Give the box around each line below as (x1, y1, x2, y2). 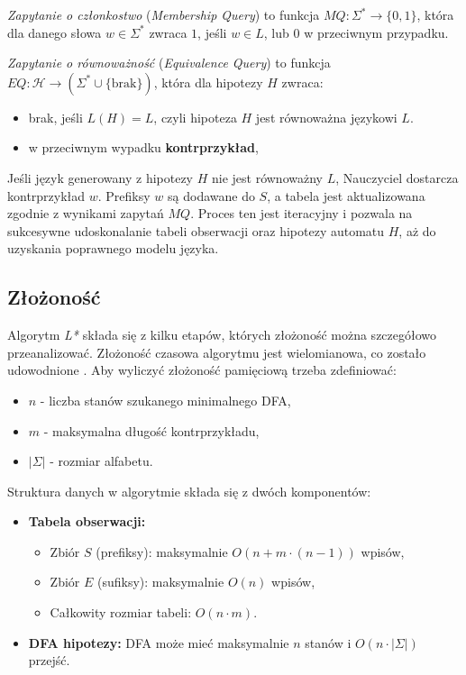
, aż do (398, 221, 436, 240)
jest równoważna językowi (255, 107, 397, 126)
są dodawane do (168, 186, 255, 205)
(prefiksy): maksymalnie (96, 542, 228, 561)
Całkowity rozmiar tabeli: (50, 603, 192, 622)
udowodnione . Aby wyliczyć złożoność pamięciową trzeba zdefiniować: (7, 360, 397, 379)
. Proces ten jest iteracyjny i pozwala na (190, 204, 413, 223)
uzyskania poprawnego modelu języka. (7, 239, 219, 258)
